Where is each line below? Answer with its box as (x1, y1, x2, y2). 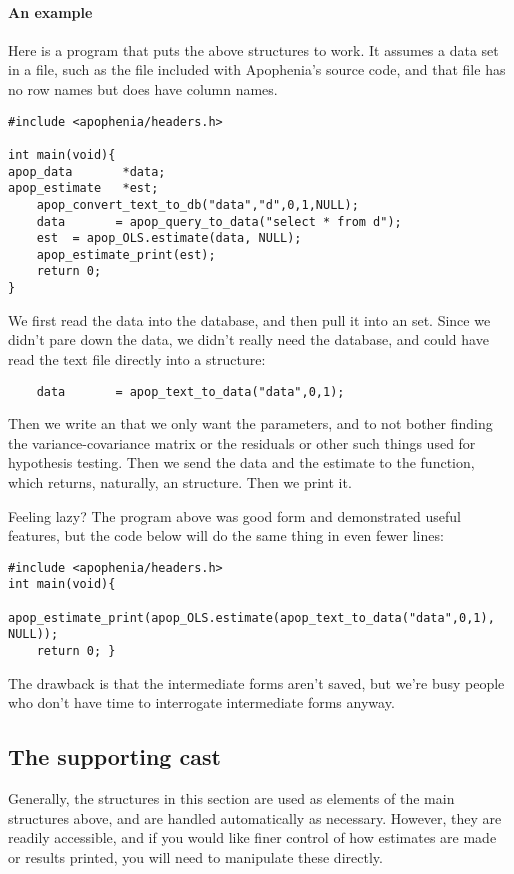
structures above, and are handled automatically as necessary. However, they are (8, 807, 502, 828)
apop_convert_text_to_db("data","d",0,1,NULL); (36, 197, 359, 212)
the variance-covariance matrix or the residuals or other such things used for (8, 432, 476, 453)
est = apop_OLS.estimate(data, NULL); (36, 231, 302, 246)
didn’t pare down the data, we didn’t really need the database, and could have (8, 329, 489, 350)
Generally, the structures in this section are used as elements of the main (8, 788, 455, 809)
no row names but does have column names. (8, 78, 278, 99)
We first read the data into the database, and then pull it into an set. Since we (8, 309, 491, 330)
